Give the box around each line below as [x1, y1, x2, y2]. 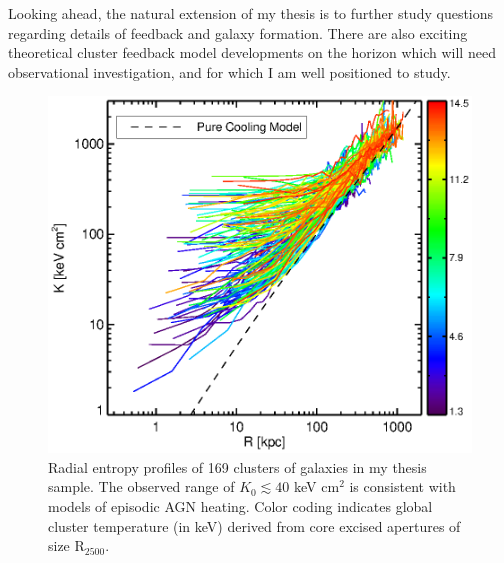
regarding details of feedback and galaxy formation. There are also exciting [8, 22, 468, 43]
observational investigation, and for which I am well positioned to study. [8, 61, 451, 82]
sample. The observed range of [48, 476, 235, 497]
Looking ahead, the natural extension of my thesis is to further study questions [8, 3, 494, 23]
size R [48, 535, 85, 556]
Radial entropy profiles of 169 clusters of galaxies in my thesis [48, 456, 427, 477]
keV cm [294, 476, 340, 497]
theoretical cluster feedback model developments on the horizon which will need [8, 42, 496, 63]
